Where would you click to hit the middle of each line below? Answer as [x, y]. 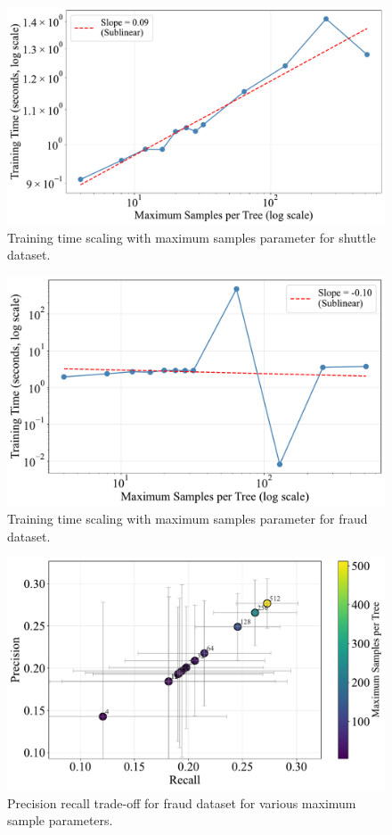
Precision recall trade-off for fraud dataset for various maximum [182, 802]
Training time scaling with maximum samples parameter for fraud [188, 519]
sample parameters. [60, 820]
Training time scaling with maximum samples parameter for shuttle [192, 237]
